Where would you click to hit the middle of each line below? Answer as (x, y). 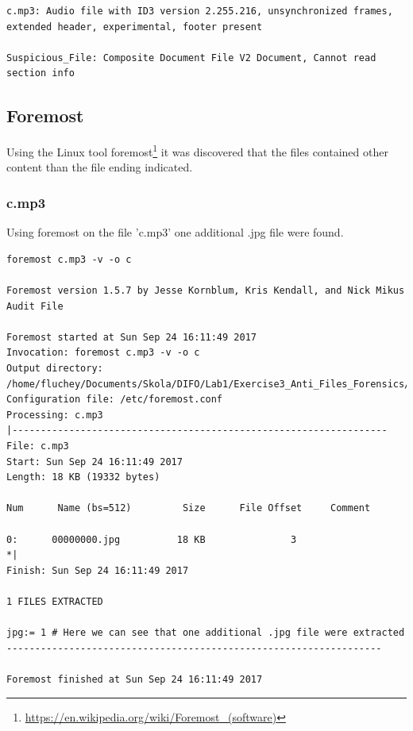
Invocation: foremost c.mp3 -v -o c (103, 353)
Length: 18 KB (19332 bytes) (83, 477)
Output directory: (55, 368)
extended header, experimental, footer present (135, 27)
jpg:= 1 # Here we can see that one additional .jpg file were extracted (206, 633)
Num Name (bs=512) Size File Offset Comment (189, 508)
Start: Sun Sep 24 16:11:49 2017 (95, 462)
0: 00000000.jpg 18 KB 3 (152, 539)
